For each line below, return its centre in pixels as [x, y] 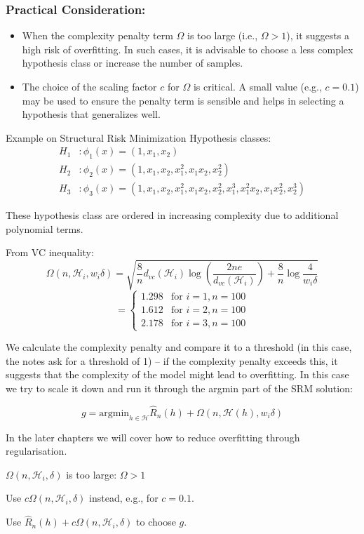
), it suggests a [318, 35]
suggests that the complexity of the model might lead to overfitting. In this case [177, 374]
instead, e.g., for [124, 498]
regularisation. [36, 451]
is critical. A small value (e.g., [257, 86]
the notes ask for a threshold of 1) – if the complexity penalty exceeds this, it [172, 360]
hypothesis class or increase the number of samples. [133, 63]
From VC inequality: [50, 252]
